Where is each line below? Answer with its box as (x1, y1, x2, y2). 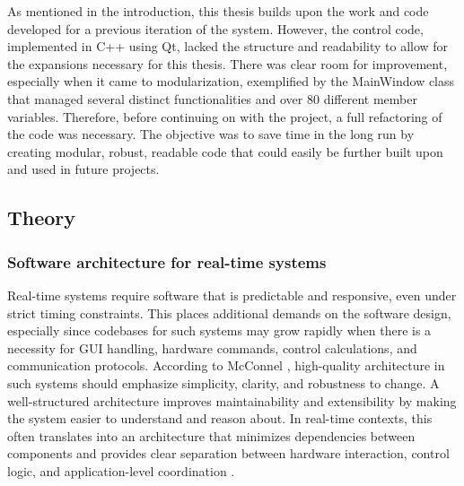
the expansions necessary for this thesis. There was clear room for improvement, (7, 54, 448, 73)
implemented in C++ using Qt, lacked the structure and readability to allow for (7, 37, 449, 56)
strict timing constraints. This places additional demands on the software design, (7, 303, 451, 322)
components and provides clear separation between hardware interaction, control (7, 444, 450, 463)
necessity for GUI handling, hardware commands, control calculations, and (7, 338, 417, 357)
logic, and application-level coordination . (7, 461, 235, 480)
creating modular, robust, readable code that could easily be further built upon (7, 142, 443, 161)
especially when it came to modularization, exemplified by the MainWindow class (7, 72, 455, 91)
